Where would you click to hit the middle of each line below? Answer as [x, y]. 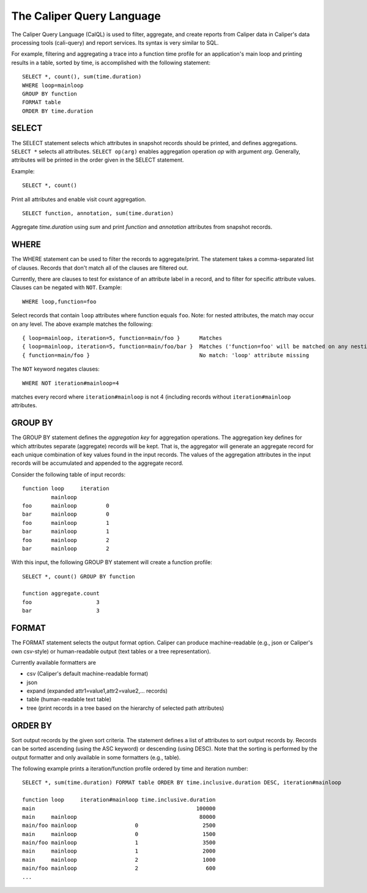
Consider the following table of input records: [69, 474]
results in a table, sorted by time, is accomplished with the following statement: [111, 62]
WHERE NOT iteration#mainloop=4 [71, 383]
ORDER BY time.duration [58, 111]
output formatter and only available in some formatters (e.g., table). [96, 757]
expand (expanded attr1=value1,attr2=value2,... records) [97, 691]
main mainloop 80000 [119, 817]
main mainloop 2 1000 [119, 860]
